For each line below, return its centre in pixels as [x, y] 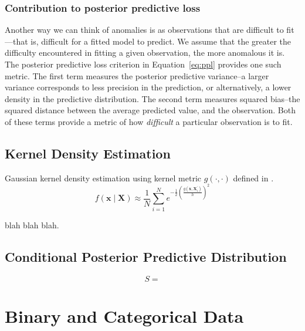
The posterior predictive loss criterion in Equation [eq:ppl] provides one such [143, 64]
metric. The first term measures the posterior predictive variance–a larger [137, 75]
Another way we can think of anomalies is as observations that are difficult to [144, 30]
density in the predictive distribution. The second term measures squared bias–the [152, 98]
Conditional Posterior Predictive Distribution [146, 256]
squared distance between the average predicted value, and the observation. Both [150, 110]
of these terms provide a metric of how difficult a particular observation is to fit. [149, 121]
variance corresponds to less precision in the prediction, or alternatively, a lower [148, 87]
